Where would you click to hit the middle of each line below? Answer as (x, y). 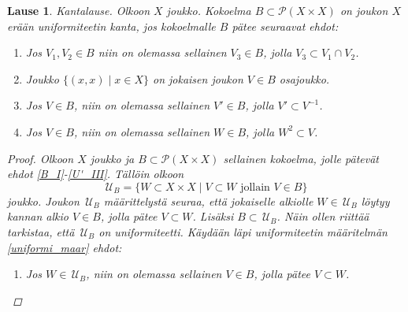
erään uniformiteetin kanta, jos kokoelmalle (111, 26)
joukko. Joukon (43, 201)
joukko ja (112, 158)
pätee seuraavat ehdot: (285, 26)
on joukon (364, 10)
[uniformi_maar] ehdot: (65, 247)
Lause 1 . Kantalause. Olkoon (79, 10)
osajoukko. (304, 78)
